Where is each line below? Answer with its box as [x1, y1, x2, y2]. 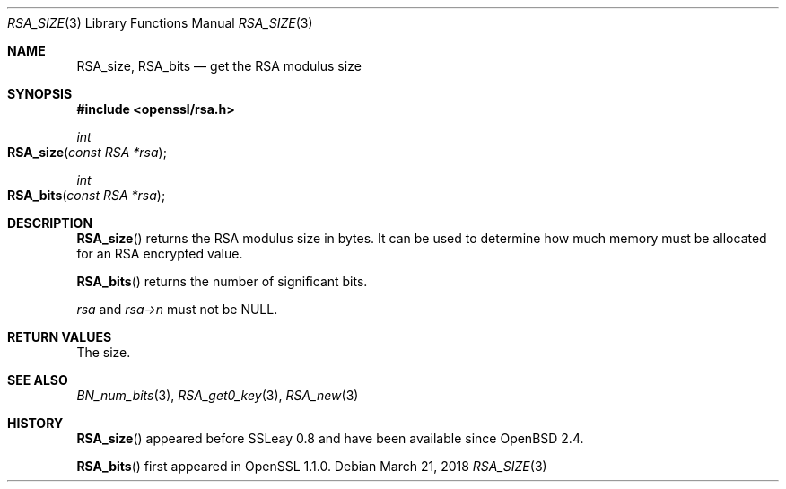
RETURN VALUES [7, 329, 112, 345]
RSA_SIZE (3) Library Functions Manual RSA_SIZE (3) [7, 15, 313, 31]
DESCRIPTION [7, 215, 93, 231]
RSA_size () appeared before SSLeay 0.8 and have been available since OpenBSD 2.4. [76, 431, 584, 446]
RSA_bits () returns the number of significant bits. [76, 274, 368, 289]
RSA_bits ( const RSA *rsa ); [7, 188, 166, 203]
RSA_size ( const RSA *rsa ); [7, 144, 167, 160]
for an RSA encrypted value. [76, 246, 243, 261]
